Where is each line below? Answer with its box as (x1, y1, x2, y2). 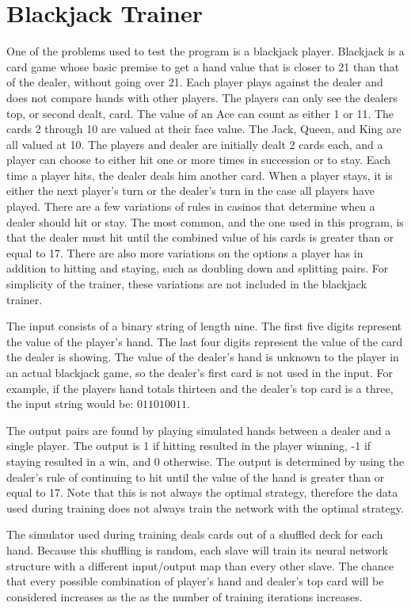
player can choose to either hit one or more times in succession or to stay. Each (6, 151, 390, 168)
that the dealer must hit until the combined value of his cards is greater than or (6, 229, 394, 246)
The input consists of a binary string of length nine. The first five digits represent (6, 318, 402, 334)
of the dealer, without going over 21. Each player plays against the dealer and (6, 74, 383, 90)
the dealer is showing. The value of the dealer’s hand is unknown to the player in (6, 349, 399, 365)
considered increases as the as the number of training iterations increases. (6, 588, 363, 604)
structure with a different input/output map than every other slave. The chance (6, 557, 394, 574)
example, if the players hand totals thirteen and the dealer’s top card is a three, (6, 379, 394, 396)
